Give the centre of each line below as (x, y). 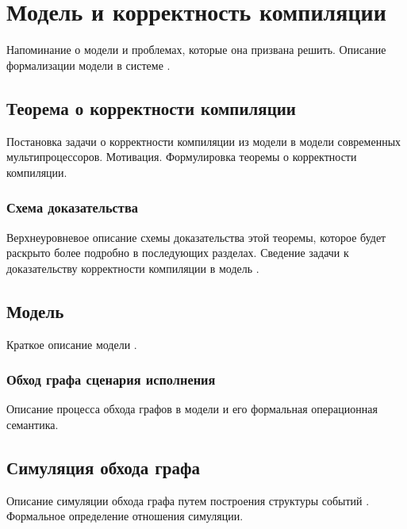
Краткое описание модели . (72, 344)
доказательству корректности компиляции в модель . (133, 268)
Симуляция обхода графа (103, 467)
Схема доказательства (72, 207)
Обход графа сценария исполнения (111, 379)
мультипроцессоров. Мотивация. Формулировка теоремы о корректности (182, 157)
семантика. (33, 424)
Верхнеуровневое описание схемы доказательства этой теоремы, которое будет (196, 237)
